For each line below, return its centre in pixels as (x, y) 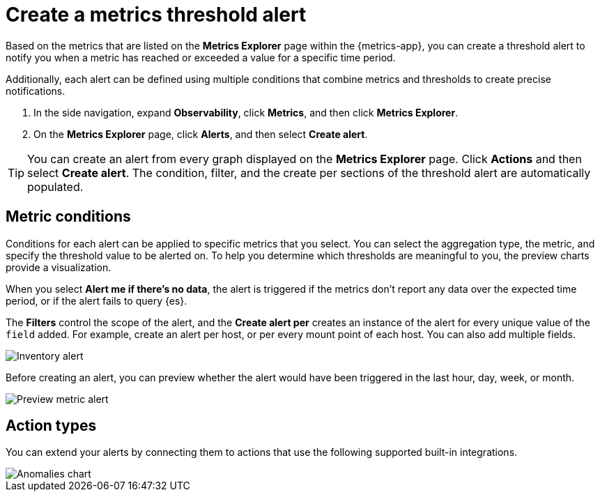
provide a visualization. (59, 267)
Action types (51, 426)
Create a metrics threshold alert (156, 15)
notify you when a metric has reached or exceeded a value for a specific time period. (201, 57)
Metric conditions (68, 217)
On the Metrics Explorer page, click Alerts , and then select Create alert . (201, 134)
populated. (55, 186)
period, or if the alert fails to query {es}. (97, 300)
